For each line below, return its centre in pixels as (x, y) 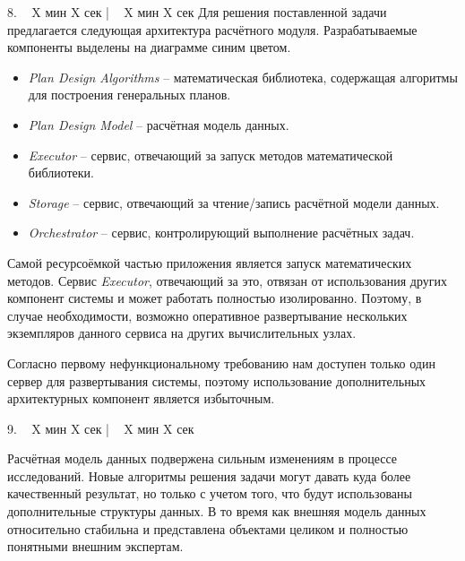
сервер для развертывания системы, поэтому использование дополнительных (217, 380)
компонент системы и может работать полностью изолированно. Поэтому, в (215, 298)
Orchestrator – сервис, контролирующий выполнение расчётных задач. (221, 233)
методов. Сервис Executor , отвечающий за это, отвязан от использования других (227, 280)
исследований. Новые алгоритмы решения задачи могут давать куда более (209, 475)
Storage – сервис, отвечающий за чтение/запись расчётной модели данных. (234, 202)
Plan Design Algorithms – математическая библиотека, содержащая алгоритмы (243, 77)
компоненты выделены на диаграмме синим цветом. (149, 47)
